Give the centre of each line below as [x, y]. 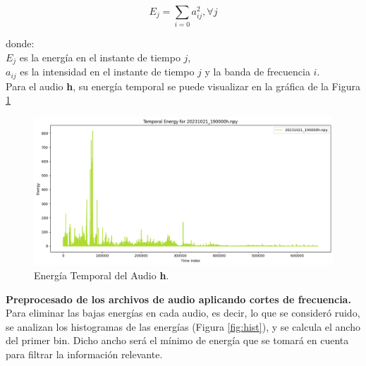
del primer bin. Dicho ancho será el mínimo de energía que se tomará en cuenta [177, 340]
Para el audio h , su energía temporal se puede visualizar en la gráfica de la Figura [183, 86]
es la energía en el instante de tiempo [100, 57]
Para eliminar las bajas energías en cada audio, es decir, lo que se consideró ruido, [183, 313]
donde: [20, 43]
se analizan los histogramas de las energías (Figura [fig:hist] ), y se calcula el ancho [183, 326]
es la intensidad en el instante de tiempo [107, 72]
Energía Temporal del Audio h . [102, 275]
